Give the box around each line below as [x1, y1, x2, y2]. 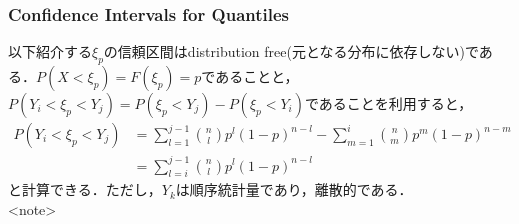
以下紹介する [8, 41, 92, 62]
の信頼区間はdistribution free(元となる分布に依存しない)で [103, 41, 479, 62]
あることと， [215, 66, 299, 87]
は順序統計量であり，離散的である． [175, 179, 413, 200]
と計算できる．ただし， [8, 179, 162, 200]
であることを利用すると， [304, 93, 473, 114]
